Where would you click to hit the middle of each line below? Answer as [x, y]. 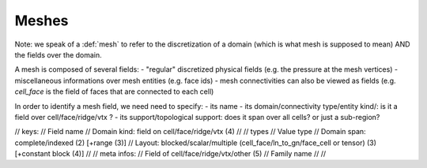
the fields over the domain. [58, 54]
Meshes [42, 21]
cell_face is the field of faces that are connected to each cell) [114, 91]
